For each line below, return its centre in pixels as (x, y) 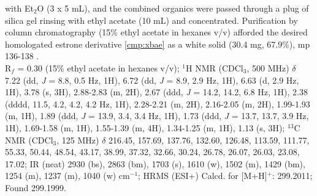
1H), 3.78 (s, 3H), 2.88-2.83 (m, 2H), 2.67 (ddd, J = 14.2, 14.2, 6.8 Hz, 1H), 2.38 (156, 92)
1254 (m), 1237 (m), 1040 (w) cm (67, 176)
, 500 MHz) (268, 67)
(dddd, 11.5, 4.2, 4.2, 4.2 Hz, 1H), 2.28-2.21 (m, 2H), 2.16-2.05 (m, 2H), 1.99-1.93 (158, 103)
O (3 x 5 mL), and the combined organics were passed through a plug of (173, 8)
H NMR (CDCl (215, 67)
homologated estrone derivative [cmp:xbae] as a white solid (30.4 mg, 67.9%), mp (158, 44)
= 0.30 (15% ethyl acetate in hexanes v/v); (98, 67)
